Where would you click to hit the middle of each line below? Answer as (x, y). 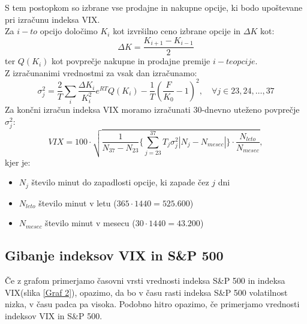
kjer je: (18, 162)
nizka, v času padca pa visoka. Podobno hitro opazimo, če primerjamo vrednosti (152, 304)
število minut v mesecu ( (90, 223)
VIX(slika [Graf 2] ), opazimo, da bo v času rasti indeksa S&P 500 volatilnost (146, 292)
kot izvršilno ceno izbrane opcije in (177, 31)
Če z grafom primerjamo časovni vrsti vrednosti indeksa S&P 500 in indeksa (145, 280)
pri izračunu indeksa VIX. (52, 19)
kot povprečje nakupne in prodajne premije (131, 61)
